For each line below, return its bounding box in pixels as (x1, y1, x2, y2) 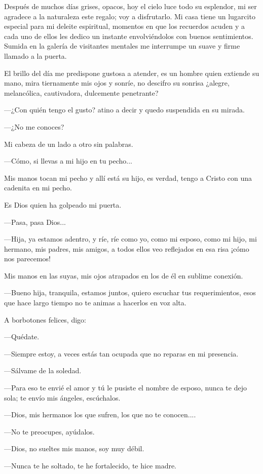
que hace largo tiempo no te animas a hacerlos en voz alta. (4, 297, 186, 308)
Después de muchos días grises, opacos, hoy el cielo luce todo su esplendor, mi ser (4, 1, 257, 11)
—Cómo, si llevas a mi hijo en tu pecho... (4, 155, 132, 166)
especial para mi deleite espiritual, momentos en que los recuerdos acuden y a (4, 21, 245, 31)
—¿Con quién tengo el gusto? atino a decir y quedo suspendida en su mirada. (4, 104, 245, 115)
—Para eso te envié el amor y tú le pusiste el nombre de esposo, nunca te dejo (4, 382, 247, 393)
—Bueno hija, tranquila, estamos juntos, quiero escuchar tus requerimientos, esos (4, 287, 256, 298)
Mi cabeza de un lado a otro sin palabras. (4, 138, 133, 149)
